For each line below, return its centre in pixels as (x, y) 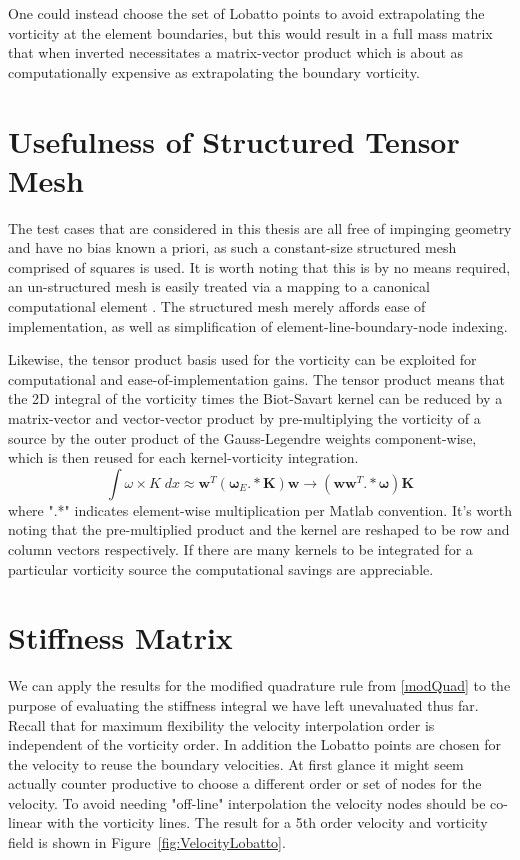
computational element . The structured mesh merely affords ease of (217, 306)
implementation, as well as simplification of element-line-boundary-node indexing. (258, 325)
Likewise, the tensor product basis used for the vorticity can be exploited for (242, 359)
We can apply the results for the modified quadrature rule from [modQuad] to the (259, 685)
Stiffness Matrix (120, 637)
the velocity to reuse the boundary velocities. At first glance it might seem (236, 763)
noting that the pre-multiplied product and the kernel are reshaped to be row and (259, 529)
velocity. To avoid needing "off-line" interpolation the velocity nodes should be (247, 802)
